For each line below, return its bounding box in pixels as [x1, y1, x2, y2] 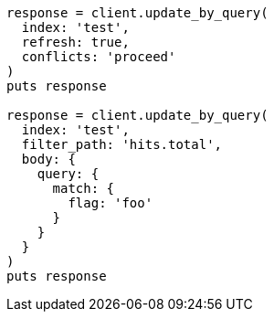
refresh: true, [21, 35, 130, 49]
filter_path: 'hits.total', [21, 137, 223, 152]
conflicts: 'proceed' [21, 49, 176, 64]
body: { [21, 152, 76, 166]
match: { [52, 181, 115, 196]
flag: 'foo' [68, 196, 153, 210]
